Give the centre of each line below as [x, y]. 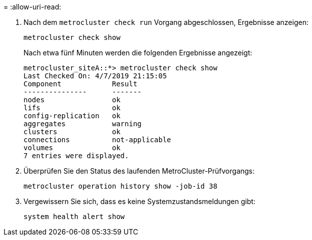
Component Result [80, 84]
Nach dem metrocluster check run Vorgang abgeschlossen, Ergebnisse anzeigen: [166, 22]
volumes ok [72, 148]
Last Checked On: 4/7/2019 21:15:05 [95, 76]
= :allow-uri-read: [32, 7]
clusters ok [72, 132]
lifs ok [72, 108]
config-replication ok [72, 116]
